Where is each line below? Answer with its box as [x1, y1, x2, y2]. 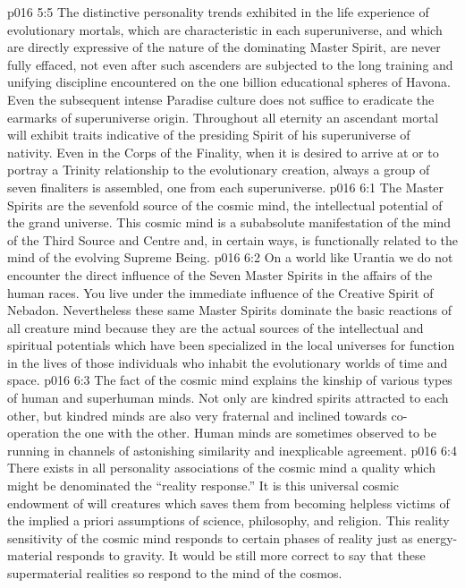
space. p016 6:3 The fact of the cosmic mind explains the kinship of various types [7, 371, 452, 389]
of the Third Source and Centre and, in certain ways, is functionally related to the [7, 230, 458, 249]
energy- [417, 528, 458, 547]
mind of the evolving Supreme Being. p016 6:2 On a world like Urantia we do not [7, 248, 453, 267]
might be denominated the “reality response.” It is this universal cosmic [7, 476, 400, 495]
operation [7, 423, 60, 442]
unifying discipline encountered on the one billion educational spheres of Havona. [7, 72, 451, 91]
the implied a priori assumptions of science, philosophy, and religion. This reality [7, 511, 450, 530]
